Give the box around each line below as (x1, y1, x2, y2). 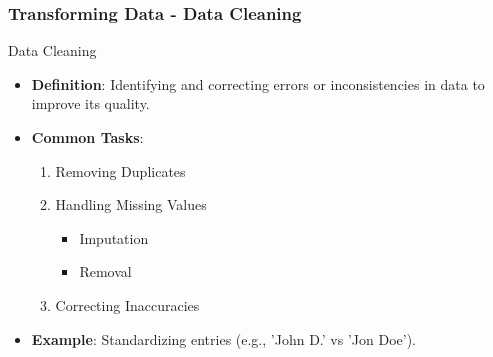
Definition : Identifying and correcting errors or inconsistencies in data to (31, 73, 485, 94)
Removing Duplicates (55, 160, 186, 181)
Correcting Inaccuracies (55, 294, 200, 315)
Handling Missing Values (55, 194, 207, 215)
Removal (79, 261, 132, 282)
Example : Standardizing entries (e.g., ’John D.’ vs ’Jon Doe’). (31, 328, 416, 349)
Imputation (79, 227, 149, 248)
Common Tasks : (31, 127, 144, 147)
